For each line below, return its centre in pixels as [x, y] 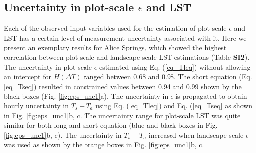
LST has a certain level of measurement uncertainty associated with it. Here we [125, 37]
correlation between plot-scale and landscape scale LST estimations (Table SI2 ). [127, 57]
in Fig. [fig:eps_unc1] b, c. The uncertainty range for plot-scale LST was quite [122, 115]
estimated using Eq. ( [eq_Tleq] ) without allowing [175, 67]
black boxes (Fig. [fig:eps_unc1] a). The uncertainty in [86, 96]
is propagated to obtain [211, 96]
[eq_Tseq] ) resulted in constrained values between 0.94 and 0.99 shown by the [123, 86]
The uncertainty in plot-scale [48, 67]
